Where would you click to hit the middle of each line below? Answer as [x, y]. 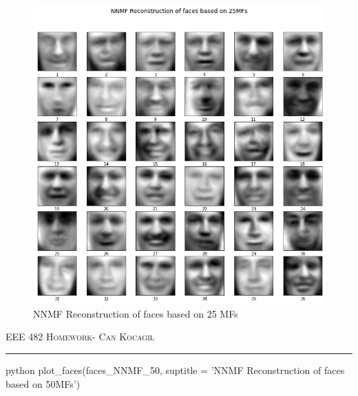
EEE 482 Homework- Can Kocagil [80, 337]
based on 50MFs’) [43, 383]
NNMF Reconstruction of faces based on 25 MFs [136, 313]
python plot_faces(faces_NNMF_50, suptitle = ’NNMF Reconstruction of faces [175, 370]
